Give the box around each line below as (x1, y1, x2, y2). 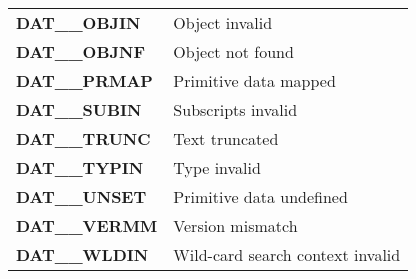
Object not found (173, 40, 294, 63)
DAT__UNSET (16, 185, 147, 208)
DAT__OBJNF (16, 40, 145, 63)
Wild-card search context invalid (173, 243, 401, 266)
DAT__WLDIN (16, 243, 149, 266)
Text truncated (173, 127, 279, 150)
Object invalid (173, 11, 273, 34)
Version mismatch (173, 214, 298, 237)
